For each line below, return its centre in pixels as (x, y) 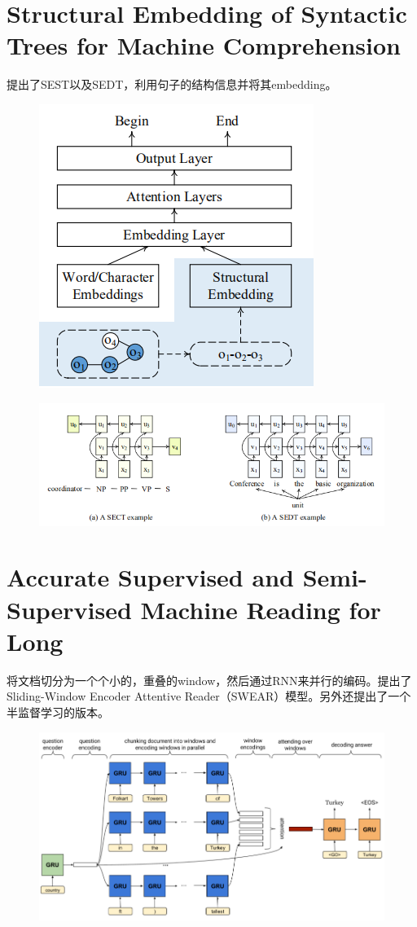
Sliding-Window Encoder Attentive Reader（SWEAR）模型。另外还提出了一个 (209, 696)
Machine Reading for (261, 609)
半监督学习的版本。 (58, 712)
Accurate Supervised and (150, 577)
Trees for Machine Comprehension (204, 45)
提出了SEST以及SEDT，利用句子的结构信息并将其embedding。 (172, 84)
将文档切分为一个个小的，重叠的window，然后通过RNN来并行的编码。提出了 (209, 680)
